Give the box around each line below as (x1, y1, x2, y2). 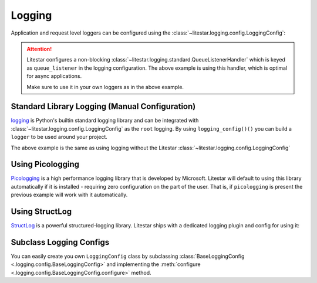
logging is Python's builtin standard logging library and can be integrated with (11, 117, 199, 124)
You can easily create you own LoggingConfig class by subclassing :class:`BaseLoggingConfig (11, 253, 245, 260)
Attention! (26, 45, 52, 52)
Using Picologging (11, 159, 79, 169)
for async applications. (26, 73, 82, 80)
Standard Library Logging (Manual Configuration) (11, 101, 196, 111)
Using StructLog (11, 207, 72, 217)
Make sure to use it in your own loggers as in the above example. (26, 83, 184, 90)
